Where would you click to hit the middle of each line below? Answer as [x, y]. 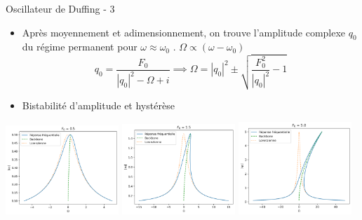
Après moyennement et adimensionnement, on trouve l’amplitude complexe [184, 32]
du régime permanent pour [80, 47]
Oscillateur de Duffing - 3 [60, 8]
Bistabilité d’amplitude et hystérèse [98, 105]
